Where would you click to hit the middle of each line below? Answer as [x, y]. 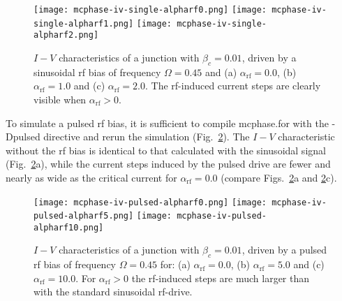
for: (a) [175, 264]
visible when [60, 99]
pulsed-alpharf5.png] [84, 216]
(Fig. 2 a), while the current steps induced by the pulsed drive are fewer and [168, 164]
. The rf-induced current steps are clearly [233, 86]
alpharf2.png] [66, 35]
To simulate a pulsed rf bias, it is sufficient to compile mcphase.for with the [167, 123]
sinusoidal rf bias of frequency [97, 72]
